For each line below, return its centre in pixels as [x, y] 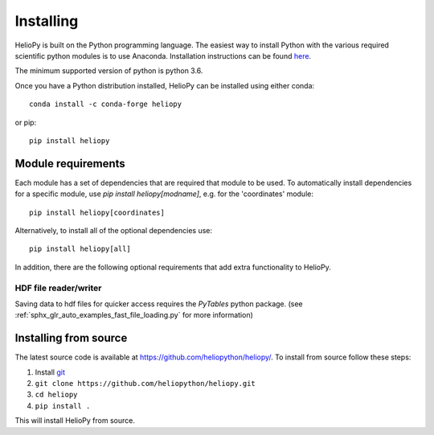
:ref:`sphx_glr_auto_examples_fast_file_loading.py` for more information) [134, 315]
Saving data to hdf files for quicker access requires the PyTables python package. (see [159, 304]
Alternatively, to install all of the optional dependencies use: [114, 230]
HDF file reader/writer [58, 288]
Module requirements [70, 164]
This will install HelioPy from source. [75, 421]
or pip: [26, 122]
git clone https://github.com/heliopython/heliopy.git [145, 383]
